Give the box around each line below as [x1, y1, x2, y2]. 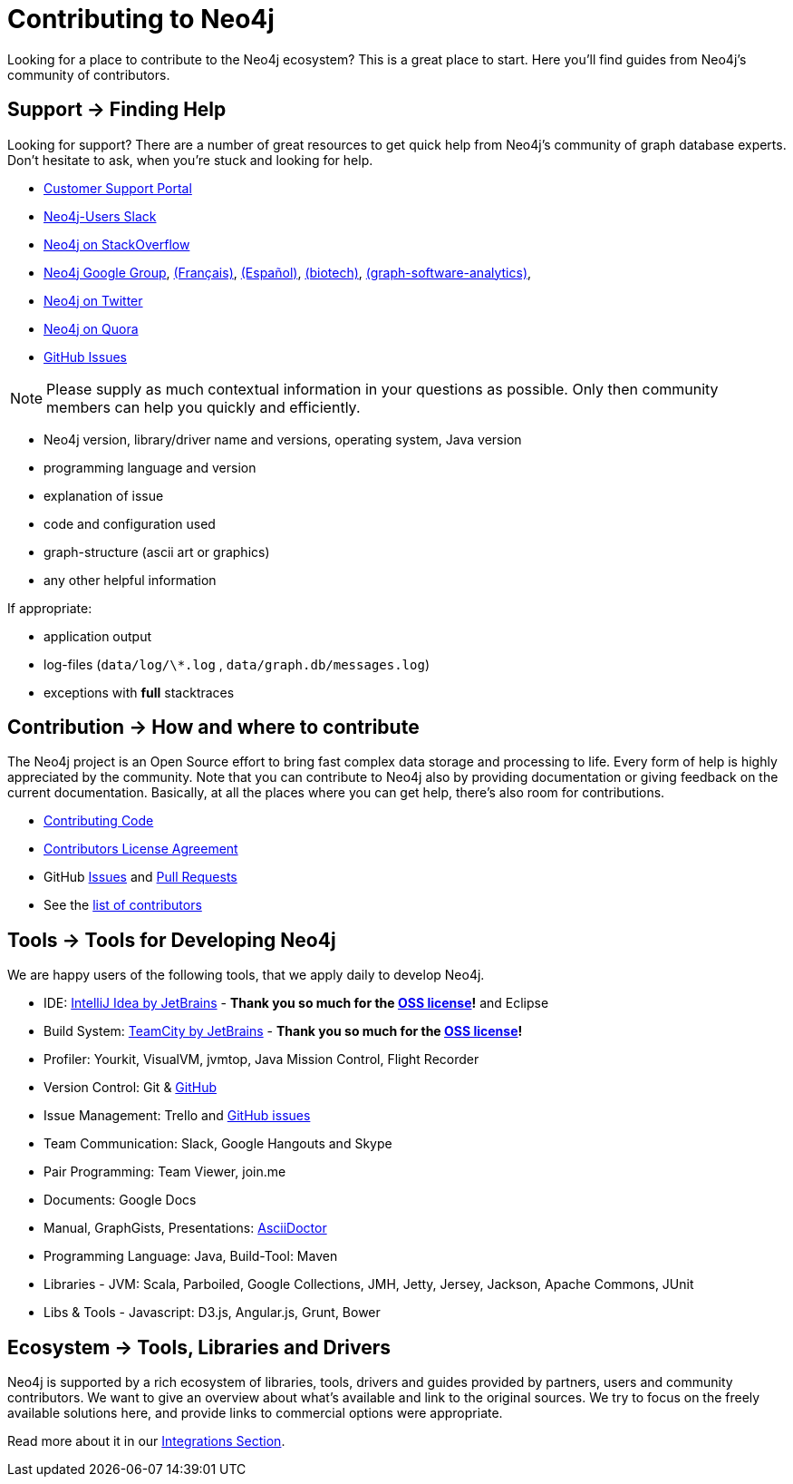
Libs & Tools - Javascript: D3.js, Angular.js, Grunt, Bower [44, 1304, 381, 1321]
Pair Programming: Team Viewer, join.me [44, 1164, 286, 1180]
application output [44, 628, 152, 644]
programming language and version [44, 459, 256, 475]
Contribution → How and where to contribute [7, 716, 420, 739]
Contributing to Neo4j [7, 4, 275, 34]
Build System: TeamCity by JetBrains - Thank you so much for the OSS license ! [44, 1023, 523, 1040]
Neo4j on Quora [44, 320, 139, 337]
